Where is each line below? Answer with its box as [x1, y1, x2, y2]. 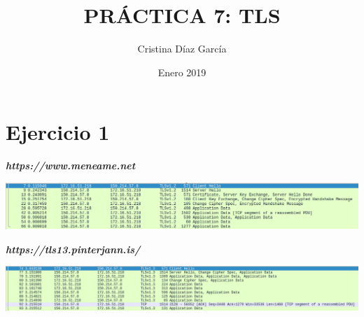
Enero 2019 [157, 64, 206, 79]
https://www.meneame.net [6, 158, 136, 173]
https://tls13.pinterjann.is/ [6, 241, 141, 256]
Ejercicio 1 [6, 118, 110, 146]
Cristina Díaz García [137, 41, 227, 56]
